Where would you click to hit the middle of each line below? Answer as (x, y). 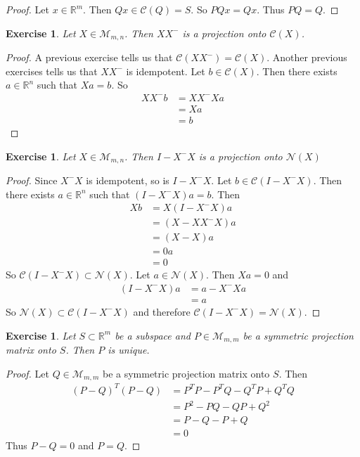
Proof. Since (32, 180)
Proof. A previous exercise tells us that (89, 57)
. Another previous (307, 57)
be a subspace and (153, 335)
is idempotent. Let (166, 71)
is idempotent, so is (128, 180)
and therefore (162, 311)
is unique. (129, 350)
